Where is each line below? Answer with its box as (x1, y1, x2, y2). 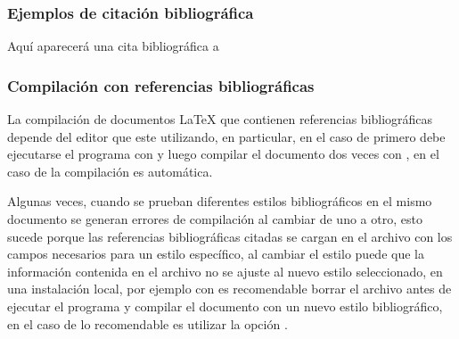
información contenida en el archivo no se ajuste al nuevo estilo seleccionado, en (7, 261, 443, 280)
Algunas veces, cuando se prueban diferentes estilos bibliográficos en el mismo (7, 192, 432, 211)
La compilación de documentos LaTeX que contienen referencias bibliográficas (7, 110, 433, 128)
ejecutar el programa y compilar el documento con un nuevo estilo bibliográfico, (7, 296, 443, 315)
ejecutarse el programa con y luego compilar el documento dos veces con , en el (7, 145, 439, 163)
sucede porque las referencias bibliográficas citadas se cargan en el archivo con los (7, 227, 453, 245)
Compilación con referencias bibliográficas (7, 74, 315, 96)
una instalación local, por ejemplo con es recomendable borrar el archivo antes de (7, 279, 452, 298)
